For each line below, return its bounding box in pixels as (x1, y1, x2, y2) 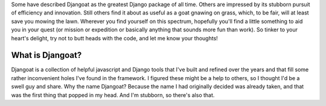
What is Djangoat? (11, 50, 82, 60)
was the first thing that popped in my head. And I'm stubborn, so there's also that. (11, 91, 215, 99)
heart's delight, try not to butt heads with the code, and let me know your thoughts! (11, 34, 219, 42)
